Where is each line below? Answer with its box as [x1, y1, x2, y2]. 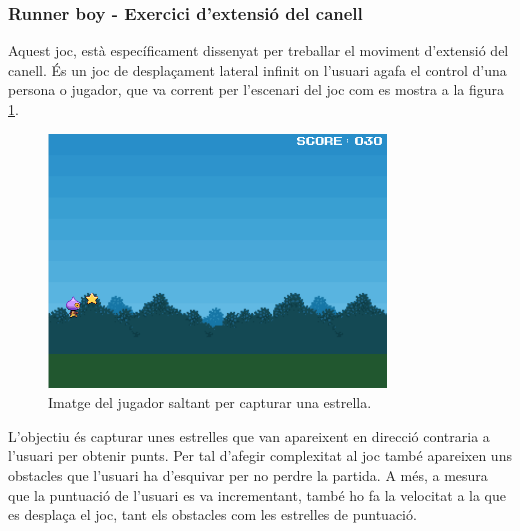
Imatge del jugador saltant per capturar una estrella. [48, 392, 372, 413]
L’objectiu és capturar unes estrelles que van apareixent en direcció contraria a [8, 425, 490, 446]
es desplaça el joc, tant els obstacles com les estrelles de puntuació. [8, 504, 417, 525]
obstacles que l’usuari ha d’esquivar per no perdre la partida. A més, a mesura [8, 465, 488, 486]
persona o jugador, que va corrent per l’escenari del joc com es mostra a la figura [8, 79, 505, 100]
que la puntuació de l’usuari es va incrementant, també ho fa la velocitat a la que [8, 484, 506, 505]
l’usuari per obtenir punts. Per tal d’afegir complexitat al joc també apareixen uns [8, 445, 512, 466]
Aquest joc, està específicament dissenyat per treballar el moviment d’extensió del [8, 40, 509, 61]
